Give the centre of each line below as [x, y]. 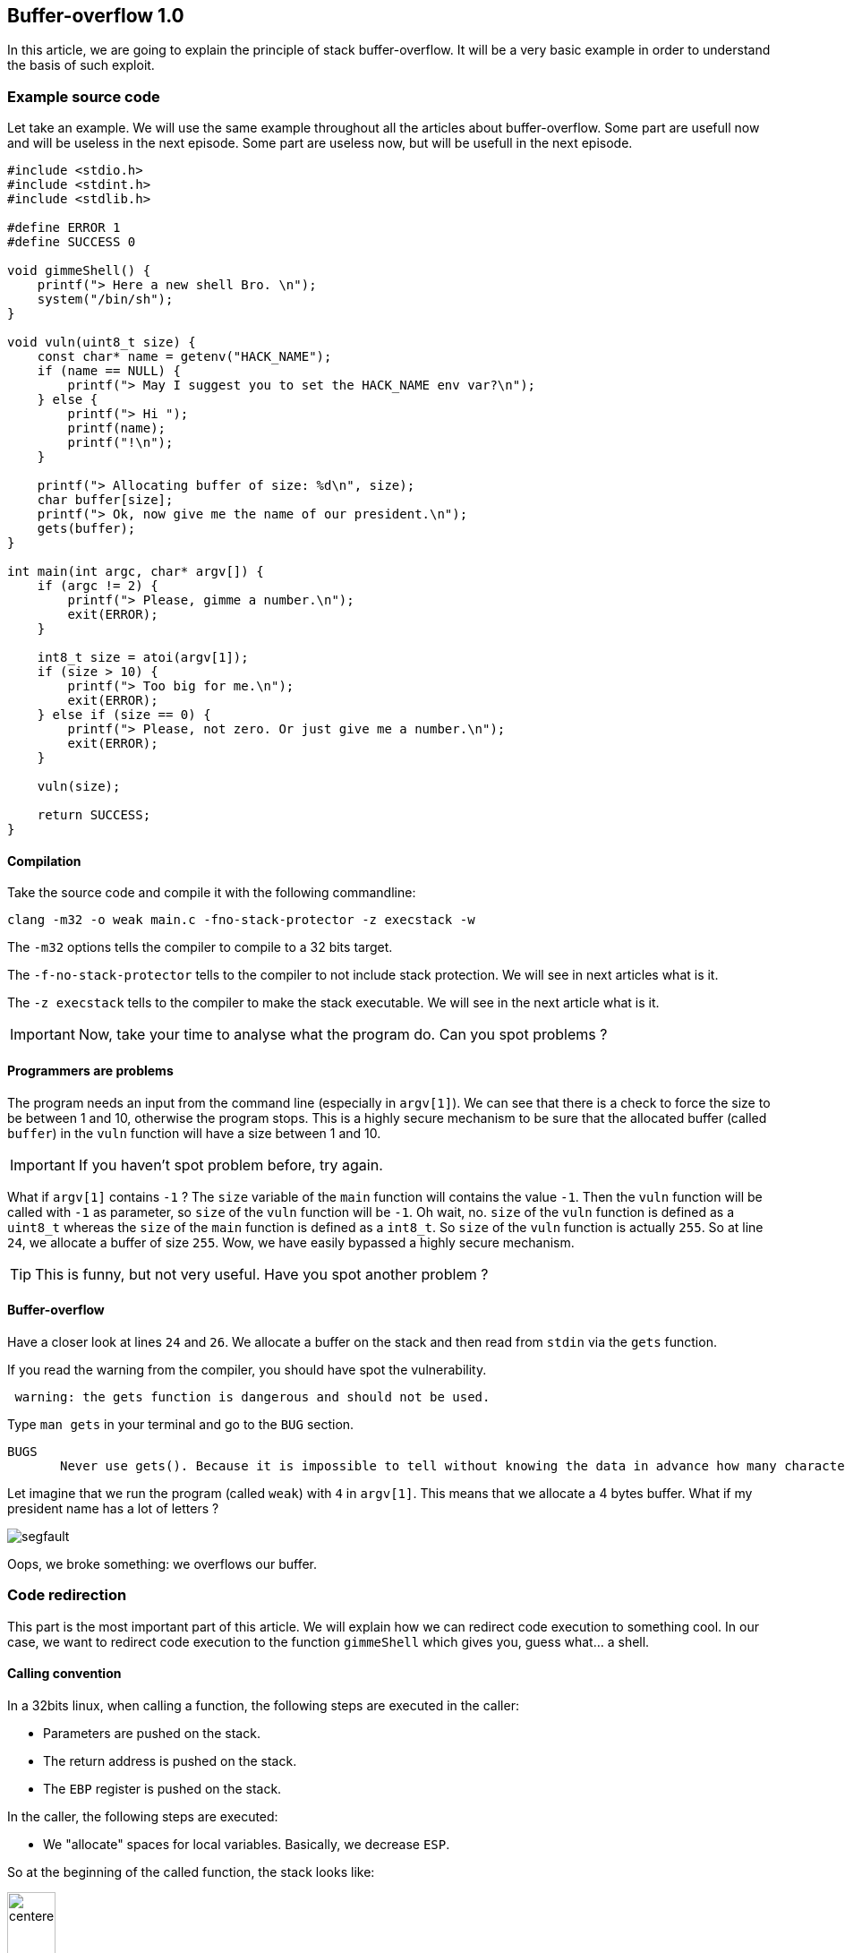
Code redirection [67, 1595]
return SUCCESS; [94, 815]
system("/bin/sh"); [105, 300]
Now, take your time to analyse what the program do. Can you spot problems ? [343, 1035]
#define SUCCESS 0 [72, 242]
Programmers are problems [90, 1071]
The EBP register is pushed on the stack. [162, 1788]
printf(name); [117, 428]
